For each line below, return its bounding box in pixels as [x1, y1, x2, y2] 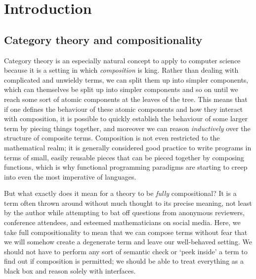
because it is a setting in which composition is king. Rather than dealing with [4, 65, 239, 75]
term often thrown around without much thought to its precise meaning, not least [4, 197, 252, 208]
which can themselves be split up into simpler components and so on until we [4, 84, 238, 94]
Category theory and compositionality [4, 32, 203, 47]
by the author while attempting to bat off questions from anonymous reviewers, [4, 207, 245, 218]
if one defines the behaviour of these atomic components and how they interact [4, 103, 243, 114]
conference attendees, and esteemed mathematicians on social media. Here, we [4, 217, 241, 228]
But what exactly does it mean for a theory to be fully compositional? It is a [4, 188, 237, 198]
